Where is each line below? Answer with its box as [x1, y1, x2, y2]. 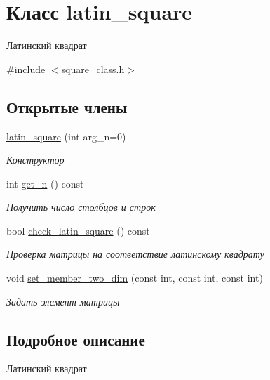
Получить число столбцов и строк [6, 199, 156, 214]
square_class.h [61, 61, 125, 76]
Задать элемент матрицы [6, 294, 120, 308]
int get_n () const [6, 176, 84, 190]
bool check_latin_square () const [6, 223, 150, 237]
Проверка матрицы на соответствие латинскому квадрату [6, 247, 264, 261]
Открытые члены [6, 96, 128, 117]
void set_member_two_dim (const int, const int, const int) [6, 270, 263, 285]
